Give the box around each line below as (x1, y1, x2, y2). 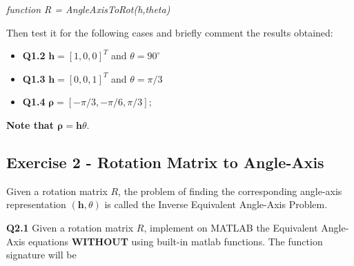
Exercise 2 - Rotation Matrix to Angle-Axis (6, 151, 324, 172)
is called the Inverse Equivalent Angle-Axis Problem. (104, 197, 328, 212)
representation (6, 197, 66, 212)
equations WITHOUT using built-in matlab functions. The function (28, 234, 323, 248)
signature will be (6, 247, 77, 262)
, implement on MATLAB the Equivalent (144, 220, 318, 234)
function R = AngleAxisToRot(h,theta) (6, 2, 170, 16)
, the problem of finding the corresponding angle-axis (118, 183, 342, 198)
